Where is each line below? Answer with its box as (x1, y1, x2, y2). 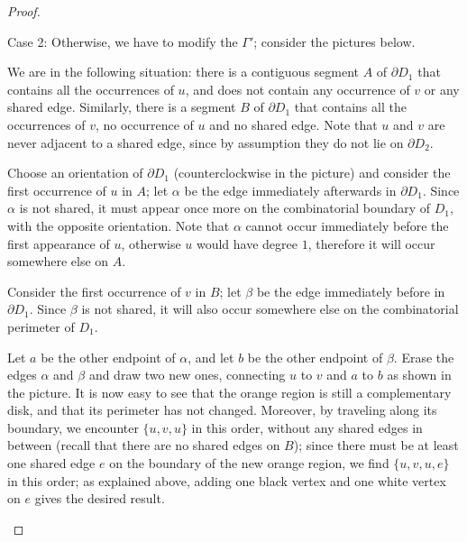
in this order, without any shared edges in (191, 418, 423, 436)
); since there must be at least (293, 436, 459, 455)
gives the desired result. (34, 489, 165, 508)
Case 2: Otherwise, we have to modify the (7, 32, 238, 51)
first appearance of (7, 234, 110, 253)
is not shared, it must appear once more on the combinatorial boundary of (19, 198, 431, 217)
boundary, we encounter (7, 418, 139, 436)
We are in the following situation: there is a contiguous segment (7, 62, 360, 81)
